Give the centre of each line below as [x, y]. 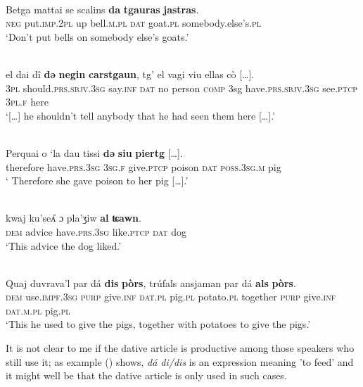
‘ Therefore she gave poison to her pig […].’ [97, 180]
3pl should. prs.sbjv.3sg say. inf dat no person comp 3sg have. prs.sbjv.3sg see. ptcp [182, 88]
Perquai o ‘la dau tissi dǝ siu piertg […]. [94, 152]
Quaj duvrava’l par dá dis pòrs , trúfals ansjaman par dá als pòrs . [151, 283]
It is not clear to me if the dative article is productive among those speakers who [180, 348]
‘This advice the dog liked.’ [64, 245]
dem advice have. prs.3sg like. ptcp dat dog [96, 231]
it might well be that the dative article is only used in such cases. [146, 375]
